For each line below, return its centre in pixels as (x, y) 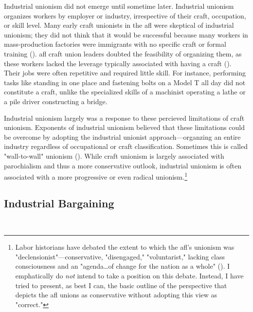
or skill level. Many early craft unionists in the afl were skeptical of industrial (119, 25)
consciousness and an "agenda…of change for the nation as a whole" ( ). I (123, 266)
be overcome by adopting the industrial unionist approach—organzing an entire (122, 137)
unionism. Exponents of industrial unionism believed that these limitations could (125, 127)
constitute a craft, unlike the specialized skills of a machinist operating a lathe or (125, 92)
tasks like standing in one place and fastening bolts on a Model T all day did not (125, 82)
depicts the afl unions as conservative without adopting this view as (116, 295)
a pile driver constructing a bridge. (56, 101)
